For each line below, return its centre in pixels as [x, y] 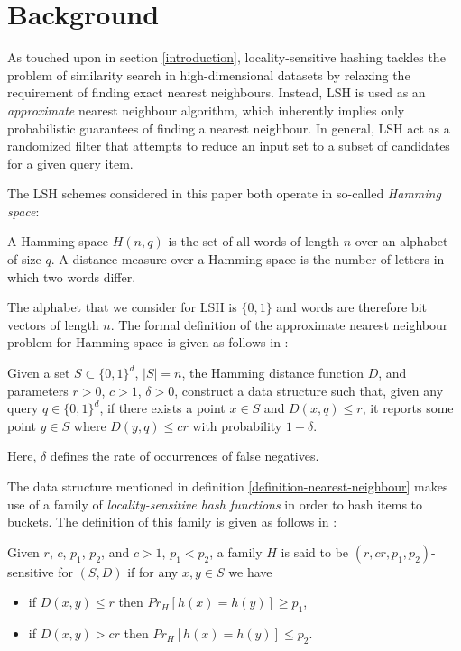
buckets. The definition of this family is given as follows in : [172, 522]
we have [250, 571]
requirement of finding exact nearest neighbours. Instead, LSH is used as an [217, 92]
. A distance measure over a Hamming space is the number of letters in [248, 259]
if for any [153, 571]
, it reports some [408, 408]
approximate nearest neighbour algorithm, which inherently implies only [206, 110]
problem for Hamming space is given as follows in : [148, 342]
